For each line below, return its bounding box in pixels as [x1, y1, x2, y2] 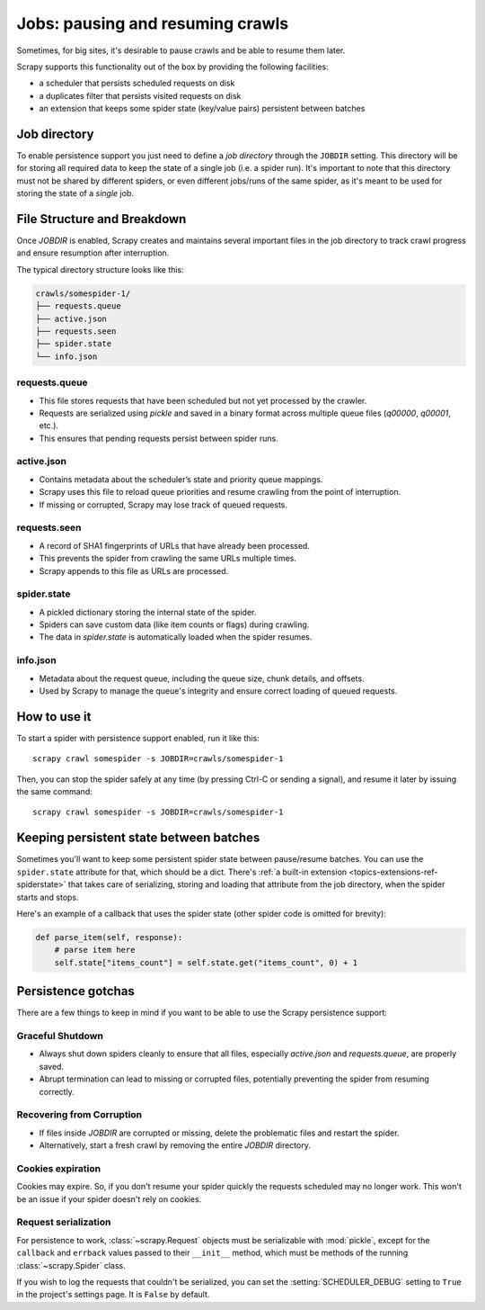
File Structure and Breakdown [16, 211, 187, 227]
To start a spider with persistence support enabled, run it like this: [16, 732, 260, 743]
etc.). [39, 420, 58, 431]
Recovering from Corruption [16, 1108, 143, 1121]
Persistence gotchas [16, 983, 135, 999]
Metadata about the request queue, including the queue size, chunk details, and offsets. [39, 673, 365, 684]
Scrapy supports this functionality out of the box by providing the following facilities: [16, 61, 329, 72]
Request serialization [16, 1216, 111, 1228]
